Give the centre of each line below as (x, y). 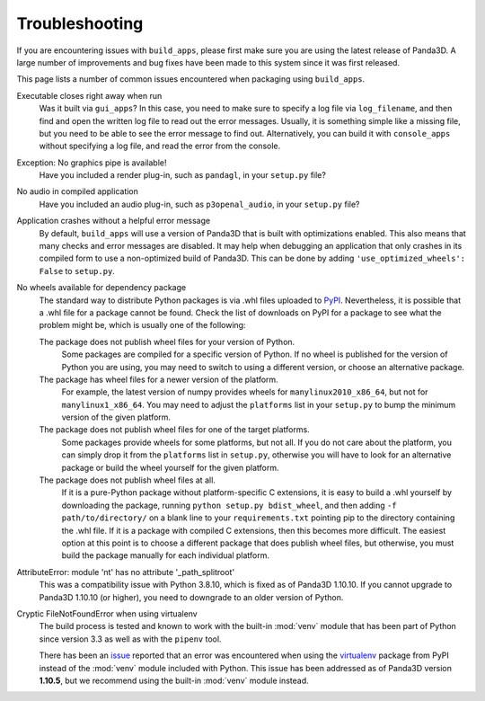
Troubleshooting (80, 23)
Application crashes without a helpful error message (114, 221)
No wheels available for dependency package (101, 288)
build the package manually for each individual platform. (165, 555)
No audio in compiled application (78, 191)
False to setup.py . (77, 271)
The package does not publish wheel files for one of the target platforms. (174, 430)
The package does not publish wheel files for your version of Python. (167, 342)
